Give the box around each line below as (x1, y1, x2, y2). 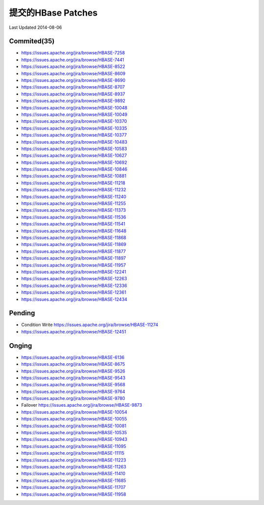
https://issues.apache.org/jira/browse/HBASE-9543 (21, 374, 126, 381)
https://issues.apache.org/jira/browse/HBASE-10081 (21, 423, 127, 429)
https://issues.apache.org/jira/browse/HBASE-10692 (21, 159, 127, 165)
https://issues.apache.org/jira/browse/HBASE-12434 (21, 296, 128, 302)
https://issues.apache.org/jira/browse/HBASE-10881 (21, 173, 127, 179)
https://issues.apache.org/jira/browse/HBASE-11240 (21, 194, 127, 199)
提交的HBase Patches (9, 7, 98, 18)
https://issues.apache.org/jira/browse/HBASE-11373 (21, 207, 126, 213)
